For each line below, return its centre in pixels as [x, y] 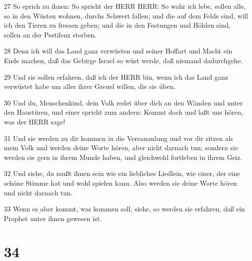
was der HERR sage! [35, 121]
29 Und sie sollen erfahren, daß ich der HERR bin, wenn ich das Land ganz [116, 77]
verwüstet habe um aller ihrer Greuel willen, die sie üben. [90, 86]
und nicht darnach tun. [38, 192]
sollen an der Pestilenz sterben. [50, 34]
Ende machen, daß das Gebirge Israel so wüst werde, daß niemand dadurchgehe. [123, 60]
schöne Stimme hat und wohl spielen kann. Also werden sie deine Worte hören [121, 183]
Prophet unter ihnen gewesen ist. [53, 218]
